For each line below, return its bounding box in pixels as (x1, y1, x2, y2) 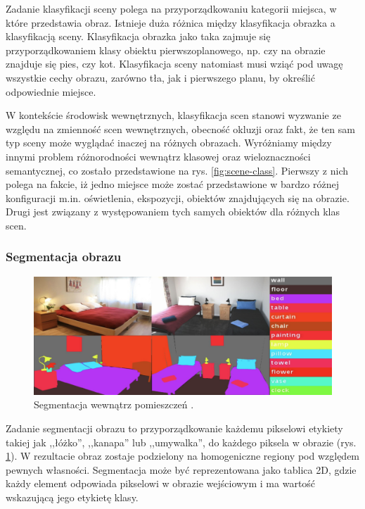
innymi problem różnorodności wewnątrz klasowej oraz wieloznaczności (6, 149, 311, 163)
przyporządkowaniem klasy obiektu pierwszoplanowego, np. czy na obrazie (6, 42, 326, 57)
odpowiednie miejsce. (6, 84, 96, 99)
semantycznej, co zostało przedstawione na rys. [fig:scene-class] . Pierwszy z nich (6, 163, 349, 177)
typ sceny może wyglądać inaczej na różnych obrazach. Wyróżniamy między (6, 135, 332, 150)
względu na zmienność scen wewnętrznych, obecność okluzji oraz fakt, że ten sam (6, 121, 355, 136)
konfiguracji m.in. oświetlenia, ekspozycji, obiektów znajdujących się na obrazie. (6, 190, 350, 205)
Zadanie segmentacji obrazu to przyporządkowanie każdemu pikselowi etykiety (6, 421, 343, 436)
